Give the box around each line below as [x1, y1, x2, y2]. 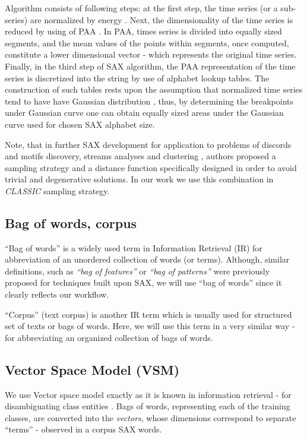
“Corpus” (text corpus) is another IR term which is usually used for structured [5, 308, 292, 320]
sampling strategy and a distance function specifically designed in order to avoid [5, 161, 297, 173]
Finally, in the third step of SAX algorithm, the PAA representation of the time [5, 59, 296, 72]
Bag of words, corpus [5, 213, 137, 232]
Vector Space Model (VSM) [5, 360, 180, 378]
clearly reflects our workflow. [5, 288, 109, 301]
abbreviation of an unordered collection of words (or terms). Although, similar [5, 253, 290, 266]
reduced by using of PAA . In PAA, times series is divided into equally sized [5, 25, 282, 37]
